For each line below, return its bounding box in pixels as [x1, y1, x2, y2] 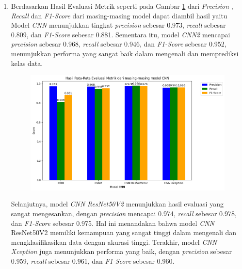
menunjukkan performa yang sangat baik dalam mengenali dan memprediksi [11, 48, 239, 58]
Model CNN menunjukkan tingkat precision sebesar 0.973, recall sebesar [11, 20, 226, 30]
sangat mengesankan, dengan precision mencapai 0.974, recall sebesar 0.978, [11, 208, 237, 219]
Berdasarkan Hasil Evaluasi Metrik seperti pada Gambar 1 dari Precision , [11, 1, 233, 11]
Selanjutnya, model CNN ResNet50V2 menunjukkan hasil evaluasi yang [11, 199, 224, 209]
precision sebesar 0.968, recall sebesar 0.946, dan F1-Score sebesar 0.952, [11, 39, 226, 49]
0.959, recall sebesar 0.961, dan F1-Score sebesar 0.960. [11, 256, 175, 266]
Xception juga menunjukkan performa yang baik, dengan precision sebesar [11, 246, 232, 256]
